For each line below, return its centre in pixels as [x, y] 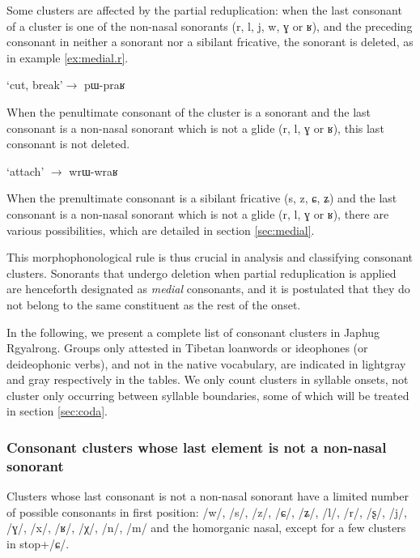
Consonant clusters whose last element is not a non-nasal [197, 447]
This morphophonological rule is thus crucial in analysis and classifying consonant [210, 257]
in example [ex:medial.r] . [68, 57]
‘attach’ [25, 170]
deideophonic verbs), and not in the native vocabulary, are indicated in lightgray [206, 363]
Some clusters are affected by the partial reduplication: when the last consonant [204, 10]
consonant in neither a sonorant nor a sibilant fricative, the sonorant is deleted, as [210, 42]
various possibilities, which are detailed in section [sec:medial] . [161, 230]
